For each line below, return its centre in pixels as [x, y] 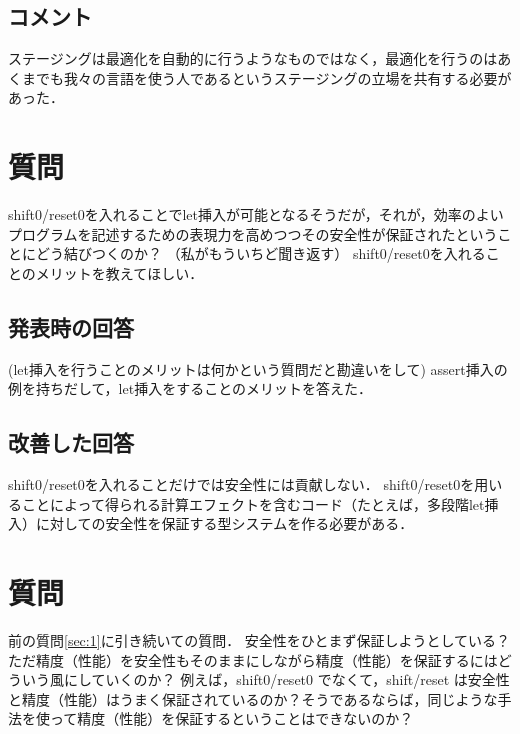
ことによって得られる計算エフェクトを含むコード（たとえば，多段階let [253, 503]
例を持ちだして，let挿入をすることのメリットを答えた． [190, 388]
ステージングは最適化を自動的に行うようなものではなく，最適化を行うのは [253, 58]
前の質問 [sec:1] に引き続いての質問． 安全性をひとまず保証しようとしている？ [259, 639]
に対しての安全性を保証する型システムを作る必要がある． [224, 523]
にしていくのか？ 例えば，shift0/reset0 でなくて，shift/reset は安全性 [286, 679]
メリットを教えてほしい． [119, 272]
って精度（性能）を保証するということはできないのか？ [231, 718]
